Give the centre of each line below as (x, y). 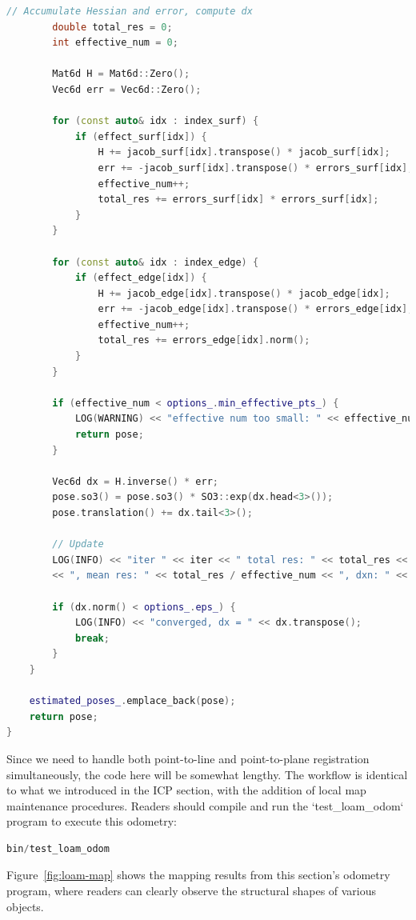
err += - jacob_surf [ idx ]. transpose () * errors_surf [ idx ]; (256, 168)
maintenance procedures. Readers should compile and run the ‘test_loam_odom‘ (205, 805)
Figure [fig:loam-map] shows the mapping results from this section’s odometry (198, 875)
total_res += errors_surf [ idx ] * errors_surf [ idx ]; (238, 200)
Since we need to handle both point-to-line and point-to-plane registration (188, 758)
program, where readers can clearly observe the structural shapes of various (192, 891)
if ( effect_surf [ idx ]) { (141, 136)
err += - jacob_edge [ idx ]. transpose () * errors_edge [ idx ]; (256, 309)
